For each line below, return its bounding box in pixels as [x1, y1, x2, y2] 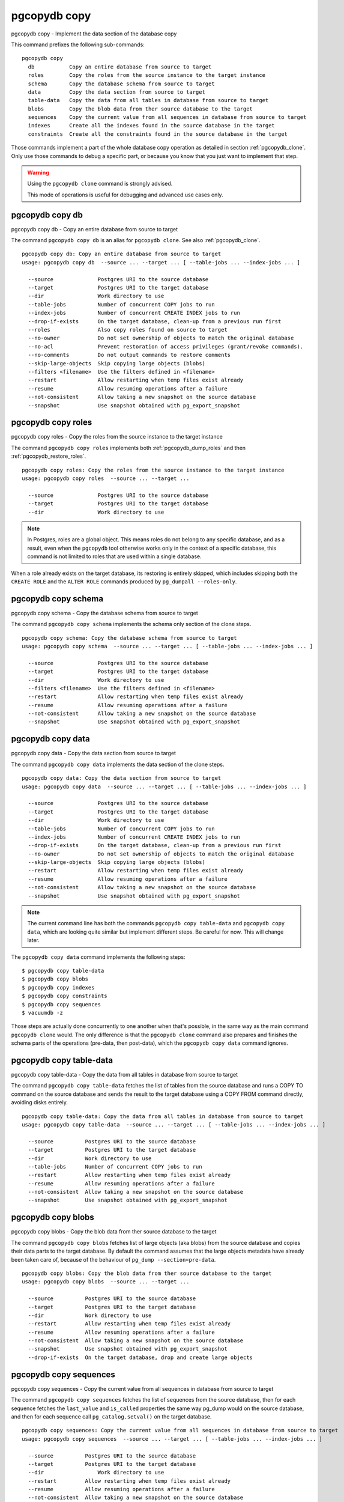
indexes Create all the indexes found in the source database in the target [28, 122, 276, 129]
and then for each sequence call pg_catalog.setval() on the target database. [11, 1412, 212, 1420]
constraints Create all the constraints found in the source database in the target [28, 130, 288, 138]
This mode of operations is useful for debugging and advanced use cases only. [27, 191, 223, 198]
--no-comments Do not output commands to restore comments [28, 351, 231, 359]
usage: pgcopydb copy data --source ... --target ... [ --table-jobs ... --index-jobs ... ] [22, 783, 307, 790]
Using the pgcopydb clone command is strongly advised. [27, 180, 173, 187]
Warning [27, 169, 49, 177]
